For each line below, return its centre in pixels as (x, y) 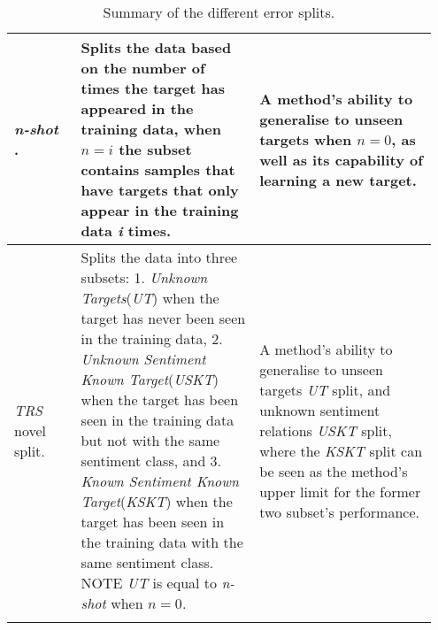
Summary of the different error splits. (219, 12)
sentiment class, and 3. (151, 461)
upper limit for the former (340, 491)
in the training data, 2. (152, 338)
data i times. (126, 230)
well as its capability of (341, 159)
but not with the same (150, 440)
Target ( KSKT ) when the (157, 501)
